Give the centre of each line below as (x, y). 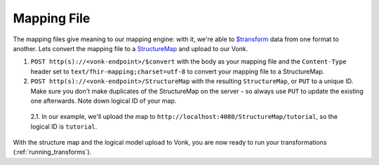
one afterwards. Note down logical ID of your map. (104, 101)
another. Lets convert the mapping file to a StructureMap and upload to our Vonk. (131, 48)
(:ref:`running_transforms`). (52, 152)
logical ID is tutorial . (64, 127)
